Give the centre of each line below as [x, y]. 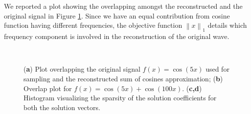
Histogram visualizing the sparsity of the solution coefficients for [120, 98]
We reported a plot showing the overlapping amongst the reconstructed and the [123, 6]
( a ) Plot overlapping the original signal [82, 69]
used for [217, 69]
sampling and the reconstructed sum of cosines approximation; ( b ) [123, 79]
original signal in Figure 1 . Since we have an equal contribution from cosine [117, 15]
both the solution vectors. [62, 107]
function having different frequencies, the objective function [93, 25]
